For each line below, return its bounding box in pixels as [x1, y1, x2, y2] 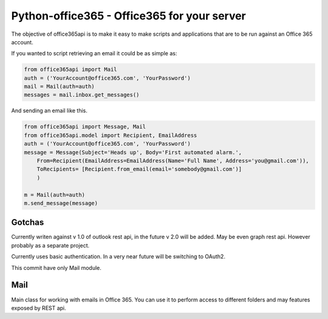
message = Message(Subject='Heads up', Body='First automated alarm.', [24, 149, 242, 156]
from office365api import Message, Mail [24, 123, 146, 130]
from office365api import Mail [24, 66, 118, 73]
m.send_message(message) [24, 200, 98, 206]
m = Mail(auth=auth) [24, 191, 85, 198]
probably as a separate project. [11, 241, 90, 249]
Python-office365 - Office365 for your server [11, 9, 246, 22]
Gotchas [11, 217, 44, 227]
